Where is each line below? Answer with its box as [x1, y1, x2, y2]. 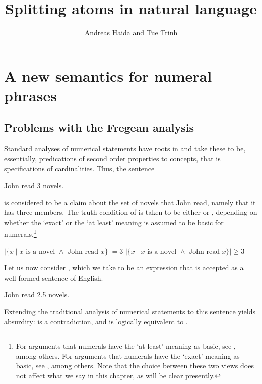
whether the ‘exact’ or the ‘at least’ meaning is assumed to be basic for [4, 216, 224, 227]
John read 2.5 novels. [4, 289, 70, 300]
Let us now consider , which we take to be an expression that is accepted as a [4, 262, 244, 273]
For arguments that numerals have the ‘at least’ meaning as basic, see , [16, 341, 236, 351]
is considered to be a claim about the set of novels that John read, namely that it [4, 197, 256, 207]
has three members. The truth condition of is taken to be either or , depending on [4, 207, 257, 217]
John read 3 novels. [4, 180, 64, 191]
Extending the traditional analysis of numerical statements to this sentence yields [4, 306, 255, 317]
